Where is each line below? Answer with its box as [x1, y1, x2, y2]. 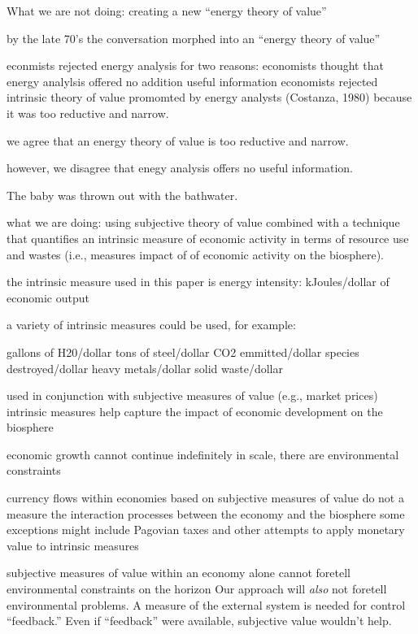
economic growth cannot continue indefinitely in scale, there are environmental [7, 445, 399, 462]
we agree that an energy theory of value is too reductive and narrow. [7, 132, 349, 149]
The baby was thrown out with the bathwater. [7, 186, 238, 203]
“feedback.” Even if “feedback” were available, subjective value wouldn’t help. [7, 612, 392, 629]
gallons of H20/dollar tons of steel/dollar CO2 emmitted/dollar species [7, 343, 359, 360]
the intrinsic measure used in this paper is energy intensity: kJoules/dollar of [7, 273, 390, 290]
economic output [7, 289, 89, 306]
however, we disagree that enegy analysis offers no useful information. [7, 159, 353, 176]
